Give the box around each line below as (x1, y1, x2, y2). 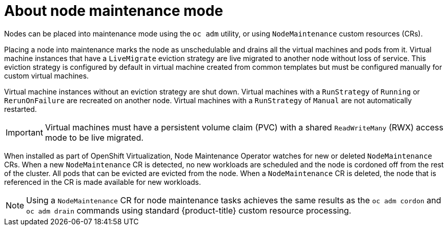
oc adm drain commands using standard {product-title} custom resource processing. (26, 205, 352, 216)
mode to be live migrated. (45, 132, 144, 143)
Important (6, 127, 43, 138)
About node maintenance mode (4, 2, 223, 20)
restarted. (4, 104, 37, 113)
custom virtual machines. (4, 71, 89, 80)
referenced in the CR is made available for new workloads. (4, 177, 201, 186)
